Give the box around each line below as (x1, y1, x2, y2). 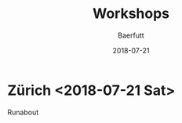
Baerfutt (118, 31, 144, 40)
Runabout (7, 107, 39, 117)
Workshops (92, 5, 170, 23)
